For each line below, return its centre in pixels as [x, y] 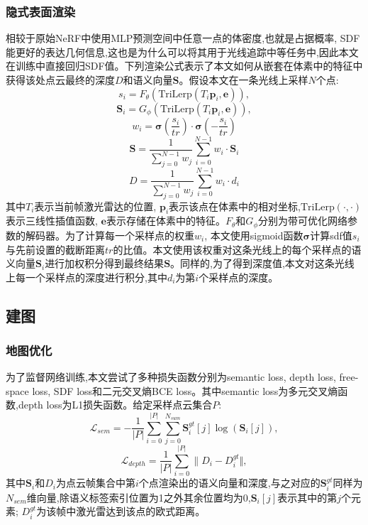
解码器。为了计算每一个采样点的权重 [110, 235]
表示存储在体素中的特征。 [166, 221]
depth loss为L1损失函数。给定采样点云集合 [115, 405]
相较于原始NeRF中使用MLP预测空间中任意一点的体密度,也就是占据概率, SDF [183, 38]
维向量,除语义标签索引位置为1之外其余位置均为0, [139, 497]
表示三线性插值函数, [52, 221]
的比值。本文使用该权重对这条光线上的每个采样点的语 [237, 249]
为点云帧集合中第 [95, 483]
